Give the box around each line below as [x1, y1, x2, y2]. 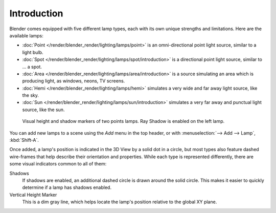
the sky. [22, 92, 39, 98]
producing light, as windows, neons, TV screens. [22, 78, 125, 84]
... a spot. [22, 63, 42, 70]
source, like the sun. [22, 106, 65, 113]
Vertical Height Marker [9, 191, 57, 198]
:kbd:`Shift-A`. [9, 137, 39, 143]
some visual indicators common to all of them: [9, 161, 107, 167]
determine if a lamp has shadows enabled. [22, 184, 112, 190]
